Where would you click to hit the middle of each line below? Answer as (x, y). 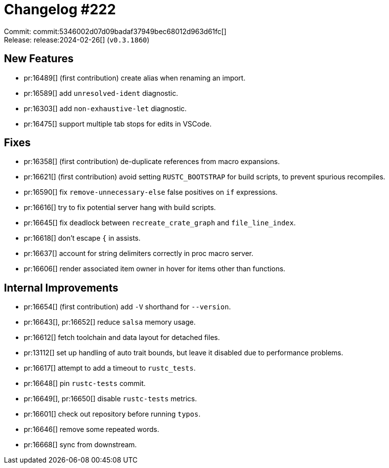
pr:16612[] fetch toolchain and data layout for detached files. (122, 338)
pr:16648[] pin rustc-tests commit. (85, 383)
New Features (39, 59)
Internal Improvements (61, 288)
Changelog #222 (60, 9)
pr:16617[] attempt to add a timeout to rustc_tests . (110, 368)
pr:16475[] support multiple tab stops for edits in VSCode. (118, 124)
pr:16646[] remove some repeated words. (91, 429)
